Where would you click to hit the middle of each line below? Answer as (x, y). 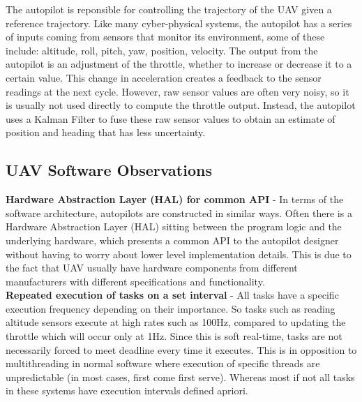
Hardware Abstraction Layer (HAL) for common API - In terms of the (175, 199)
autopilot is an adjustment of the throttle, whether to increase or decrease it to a (179, 64)
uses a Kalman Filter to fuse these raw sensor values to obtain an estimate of (171, 118)
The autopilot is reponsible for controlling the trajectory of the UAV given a (169, 9)
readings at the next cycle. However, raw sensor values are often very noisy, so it (178, 91)
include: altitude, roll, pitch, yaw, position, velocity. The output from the (162, 50)
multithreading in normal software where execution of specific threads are (163, 363)
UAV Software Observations (109, 170)
